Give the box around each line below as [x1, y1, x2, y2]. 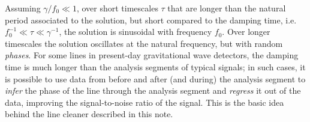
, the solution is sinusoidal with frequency [59, 25, 212, 38]
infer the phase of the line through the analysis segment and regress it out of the [5, 84, 301, 97]
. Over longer [222, 25, 270, 38]
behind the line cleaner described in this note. [5, 108, 173, 120]
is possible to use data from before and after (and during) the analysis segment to [5, 72, 306, 85]
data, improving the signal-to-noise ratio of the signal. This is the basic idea [5, 96, 284, 108]
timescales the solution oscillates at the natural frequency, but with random [5, 37, 283, 49]
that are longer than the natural [167, 2, 286, 14]
